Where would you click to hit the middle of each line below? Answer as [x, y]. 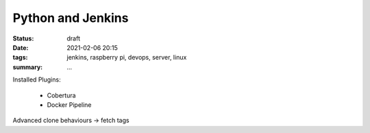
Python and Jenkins [71, 18]
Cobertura [61, 95]
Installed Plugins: [37, 80]
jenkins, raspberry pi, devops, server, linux [127, 58]
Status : [23, 38]
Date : [21, 47]
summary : [28, 67]
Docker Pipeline [69, 105]
